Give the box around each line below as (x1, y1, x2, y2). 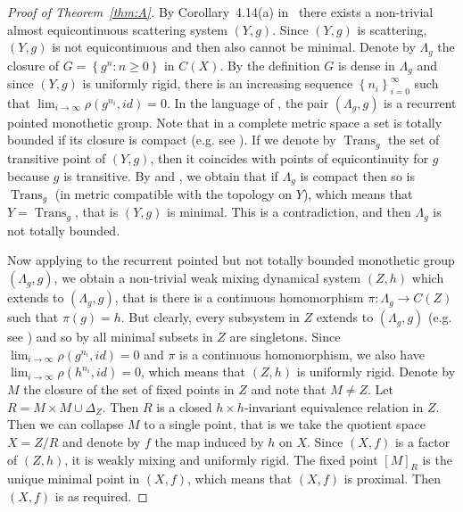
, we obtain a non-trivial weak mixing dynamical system (54, 268, 361, 287)
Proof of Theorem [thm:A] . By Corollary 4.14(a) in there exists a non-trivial (7, 3, 434, 21)
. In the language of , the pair (166, 93, 329, 111)
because (7, 166, 50, 185)
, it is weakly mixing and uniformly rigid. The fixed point (64, 450, 378, 468)
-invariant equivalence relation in (244, 397, 424, 416)
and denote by (62, 433, 141, 451)
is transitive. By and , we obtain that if (63, 166, 278, 185)
